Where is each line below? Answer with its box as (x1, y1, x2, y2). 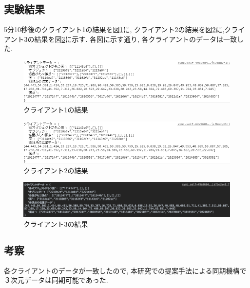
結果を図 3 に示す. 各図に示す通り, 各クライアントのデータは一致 (34, 34, 237, 44)
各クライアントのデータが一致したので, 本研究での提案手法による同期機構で (4, 265, 247, 275)
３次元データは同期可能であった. (4, 275, 108, 285)
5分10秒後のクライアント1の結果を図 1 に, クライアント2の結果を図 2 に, (4, 24, 225, 35)
